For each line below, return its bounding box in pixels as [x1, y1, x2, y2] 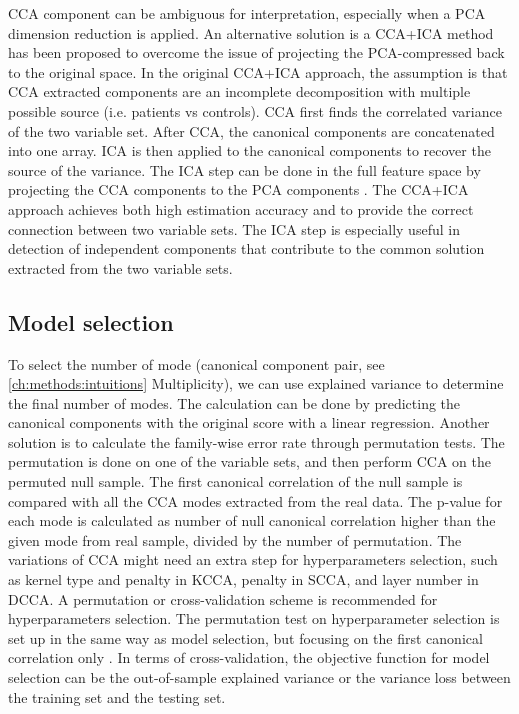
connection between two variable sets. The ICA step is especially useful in [8, 218, 460, 239]
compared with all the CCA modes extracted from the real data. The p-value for [8, 490, 503, 511]
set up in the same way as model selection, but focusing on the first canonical [8, 627, 483, 648]
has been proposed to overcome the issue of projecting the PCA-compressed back [8, 42, 505, 63]
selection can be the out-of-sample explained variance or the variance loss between [8, 667, 511, 688]
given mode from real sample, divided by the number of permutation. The [8, 529, 462, 550]
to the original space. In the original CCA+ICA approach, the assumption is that [8, 61, 508, 82]
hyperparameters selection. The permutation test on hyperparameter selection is [8, 608, 500, 629]
